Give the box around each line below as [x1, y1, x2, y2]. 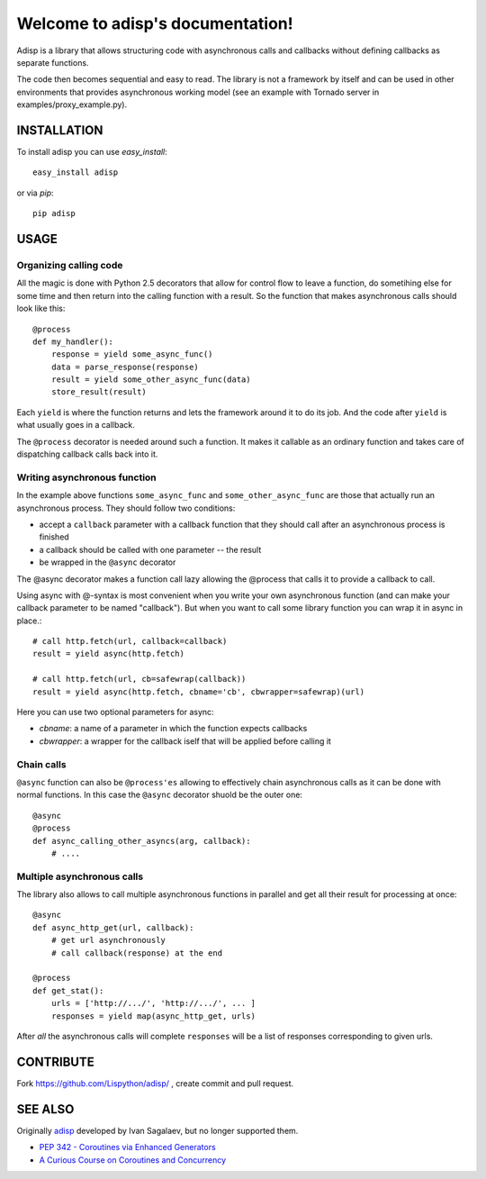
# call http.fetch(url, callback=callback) [32, 636, 228, 647]
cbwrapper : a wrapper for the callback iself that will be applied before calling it [39, 735, 332, 747]
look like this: [16, 303, 66, 314]
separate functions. [16, 57, 89, 68]
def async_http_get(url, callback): [32, 922, 194, 932]
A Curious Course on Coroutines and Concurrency [39, 1154, 227, 1165]
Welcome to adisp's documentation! [16, 14, 294, 33]
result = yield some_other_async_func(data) [50, 375, 251, 385]
